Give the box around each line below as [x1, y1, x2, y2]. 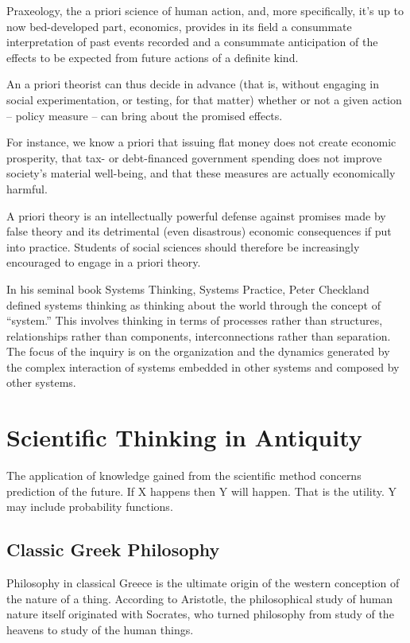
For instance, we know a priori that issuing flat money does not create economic [6, 134, 396, 150]
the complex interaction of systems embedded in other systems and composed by [6, 358, 400, 375]
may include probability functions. [6, 498, 173, 515]
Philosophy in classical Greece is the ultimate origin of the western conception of [6, 575, 400, 591]
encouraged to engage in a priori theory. [6, 254, 201, 271]
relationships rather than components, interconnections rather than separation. [6, 327, 391, 344]
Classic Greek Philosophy [6, 537, 220, 562]
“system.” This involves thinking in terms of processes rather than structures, [6, 312, 383, 329]
